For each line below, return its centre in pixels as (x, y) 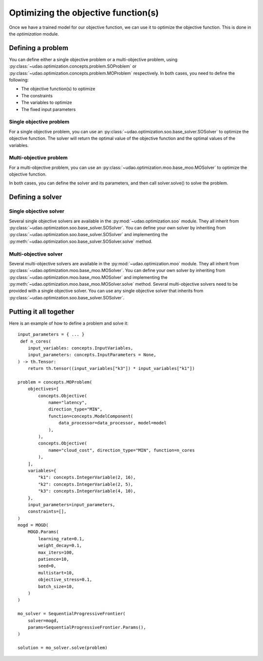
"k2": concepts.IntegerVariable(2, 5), (86, 484)
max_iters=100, (56, 552)
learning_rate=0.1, (61, 539)
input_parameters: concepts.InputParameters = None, (92, 355)
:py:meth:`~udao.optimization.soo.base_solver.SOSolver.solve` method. (81, 241)
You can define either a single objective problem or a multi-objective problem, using (93, 59)
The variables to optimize (47, 103)
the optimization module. (34, 34)
